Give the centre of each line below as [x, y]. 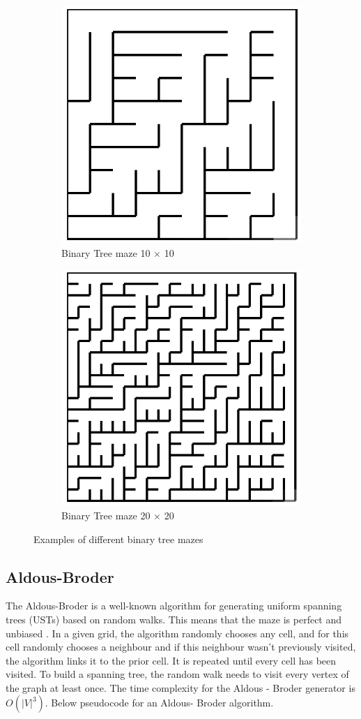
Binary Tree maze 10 [106, 253]
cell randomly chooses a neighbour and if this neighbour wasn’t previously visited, [181, 647]
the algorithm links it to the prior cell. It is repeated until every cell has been [171, 660]
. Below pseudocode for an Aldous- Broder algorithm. [159, 703]
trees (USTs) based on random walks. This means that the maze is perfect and [174, 619]
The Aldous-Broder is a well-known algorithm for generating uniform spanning [174, 606]
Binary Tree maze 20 [106, 515]
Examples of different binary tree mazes [118, 539]
